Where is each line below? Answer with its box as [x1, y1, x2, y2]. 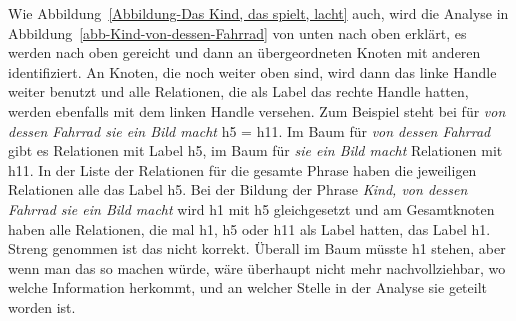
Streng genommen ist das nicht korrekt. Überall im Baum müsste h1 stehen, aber [8, 238, 506, 259]
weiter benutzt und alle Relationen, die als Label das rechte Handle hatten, [8, 81, 469, 102]
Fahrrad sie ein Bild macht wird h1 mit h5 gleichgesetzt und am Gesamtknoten [8, 198, 495, 219]
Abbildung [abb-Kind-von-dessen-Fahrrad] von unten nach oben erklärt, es [8, 22, 467, 43]
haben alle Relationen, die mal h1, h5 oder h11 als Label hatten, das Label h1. [8, 218, 491, 239]
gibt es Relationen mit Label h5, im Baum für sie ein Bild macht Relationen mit [8, 140, 503, 161]
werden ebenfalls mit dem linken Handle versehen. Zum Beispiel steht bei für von [8, 100, 506, 121]
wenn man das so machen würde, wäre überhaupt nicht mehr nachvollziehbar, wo [8, 257, 506, 278]
